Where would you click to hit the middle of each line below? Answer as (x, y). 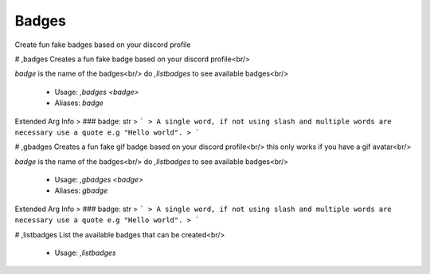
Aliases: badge (79, 103)
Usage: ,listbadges (85, 253)
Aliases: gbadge (81, 190)
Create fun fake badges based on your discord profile (103, 45)
